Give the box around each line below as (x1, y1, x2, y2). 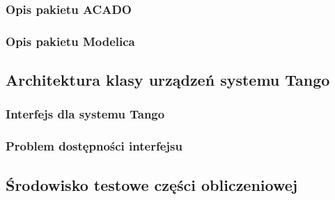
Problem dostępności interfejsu (6, 137, 182, 155)
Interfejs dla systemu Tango (6, 105, 165, 123)
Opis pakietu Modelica (6, 32, 135, 49)
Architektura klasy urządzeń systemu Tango (6, 69, 330, 91)
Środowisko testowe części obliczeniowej (6, 174, 298, 195)
